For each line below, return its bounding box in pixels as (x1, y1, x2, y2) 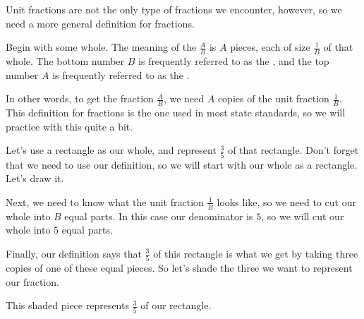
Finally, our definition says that (6, 246, 142, 260)
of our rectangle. (140, 298, 212, 313)
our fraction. (6, 274, 59, 289)
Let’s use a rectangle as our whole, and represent (6, 143, 217, 157)
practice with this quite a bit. (6, 119, 133, 133)
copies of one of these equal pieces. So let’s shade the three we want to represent (6, 260, 353, 275)
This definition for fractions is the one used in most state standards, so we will (6, 105, 346, 120)
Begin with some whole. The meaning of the (6, 40, 197, 54)
